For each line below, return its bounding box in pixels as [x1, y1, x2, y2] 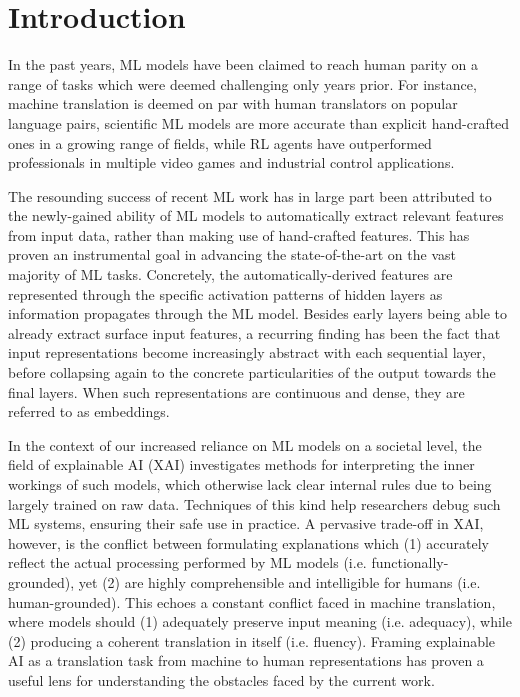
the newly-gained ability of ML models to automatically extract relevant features [8, 205, 504, 226]
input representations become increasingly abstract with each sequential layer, [8, 342, 486, 363]
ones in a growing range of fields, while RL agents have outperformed [8, 132, 432, 153]
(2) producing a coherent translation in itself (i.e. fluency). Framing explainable [8, 630, 496, 651]
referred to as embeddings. [8, 401, 170, 422]
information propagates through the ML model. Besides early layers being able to [8, 303, 508, 324]
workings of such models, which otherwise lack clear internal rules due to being [8, 474, 492, 494]
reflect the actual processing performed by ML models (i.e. [8, 552, 367, 573]
